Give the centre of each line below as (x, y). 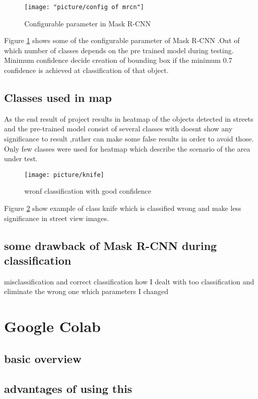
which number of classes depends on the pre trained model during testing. (119, 50)
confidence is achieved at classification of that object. (86, 70)
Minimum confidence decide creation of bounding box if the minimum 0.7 (118, 60)
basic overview (43, 358)
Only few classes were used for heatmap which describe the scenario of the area (127, 148)
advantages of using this (68, 388)
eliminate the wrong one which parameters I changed (86, 291)
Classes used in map (58, 98)
